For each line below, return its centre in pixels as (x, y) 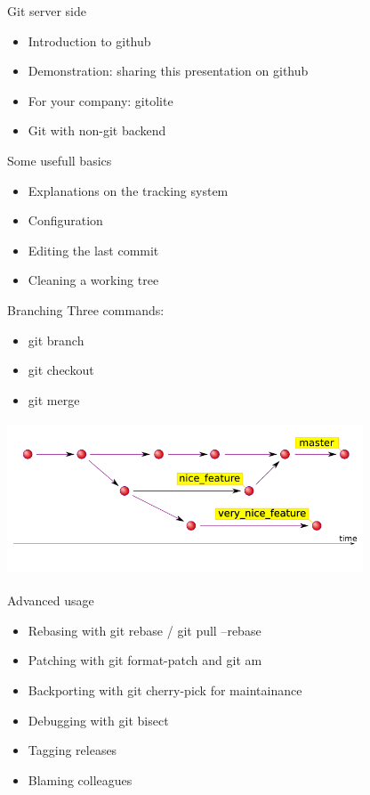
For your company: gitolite (101, 100)
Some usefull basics (60, 160)
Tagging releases (72, 750)
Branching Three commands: (86, 309)
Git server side (47, 11)
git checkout (61, 370)
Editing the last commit (93, 250)
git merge (54, 399)
